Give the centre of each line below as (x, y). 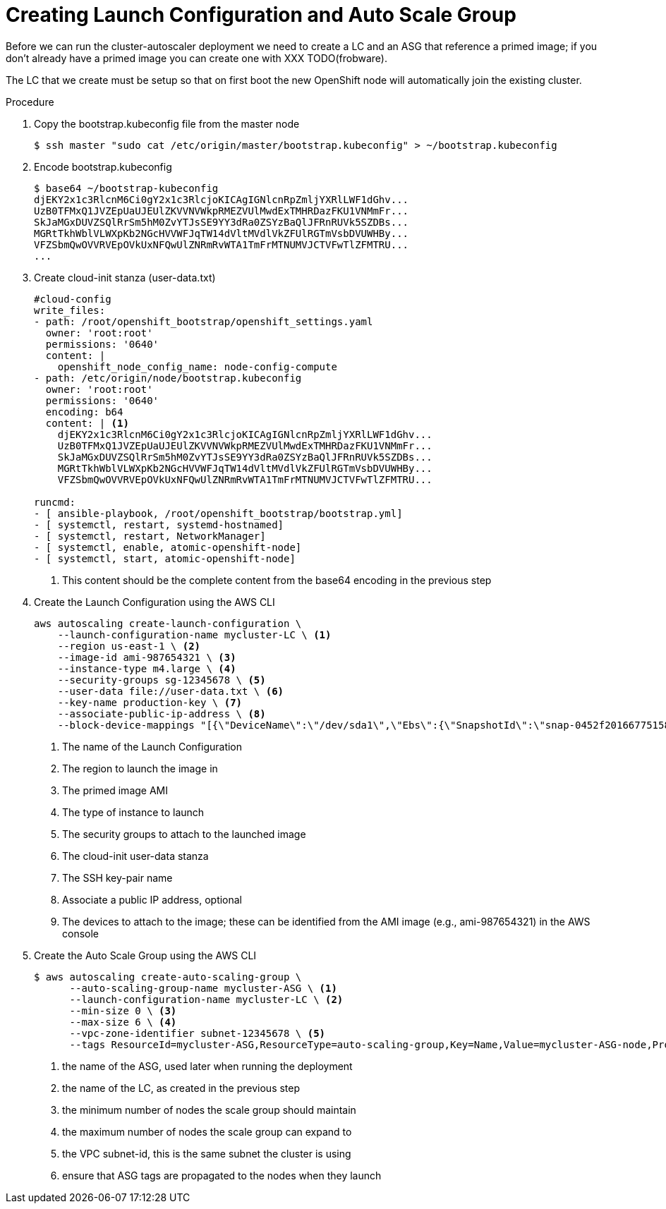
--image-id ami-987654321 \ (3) (147, 657)
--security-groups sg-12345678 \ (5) (162, 680)
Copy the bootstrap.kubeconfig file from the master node (167, 123)
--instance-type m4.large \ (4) (147, 668)
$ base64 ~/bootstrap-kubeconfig (126, 188)
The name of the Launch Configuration (152, 746)
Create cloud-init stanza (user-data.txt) (125, 277)
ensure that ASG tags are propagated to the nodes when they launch (222, 1175)
